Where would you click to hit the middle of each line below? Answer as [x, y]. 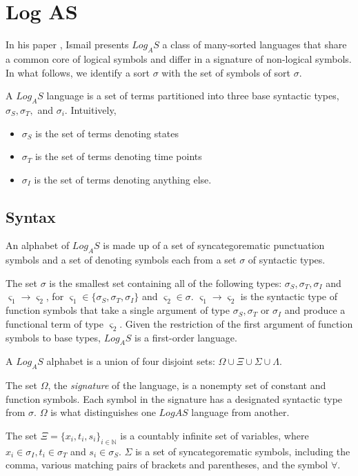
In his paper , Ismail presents [67, 44]
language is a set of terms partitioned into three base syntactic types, [193, 96]
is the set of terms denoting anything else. [123, 179]
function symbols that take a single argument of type [118, 310]
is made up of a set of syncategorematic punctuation [214, 245]
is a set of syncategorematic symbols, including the [243, 451]
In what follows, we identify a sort [78, 72]
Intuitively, [93, 109]
